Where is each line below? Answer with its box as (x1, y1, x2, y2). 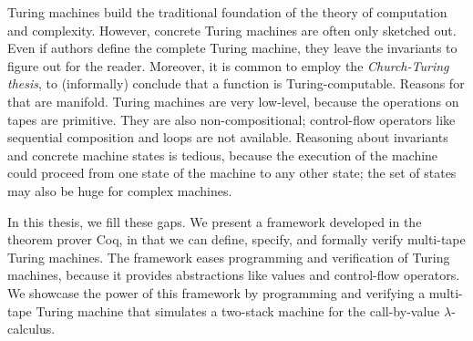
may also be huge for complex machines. (7, 181, 232, 200)
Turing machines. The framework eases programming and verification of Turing (7, 247, 450, 266)
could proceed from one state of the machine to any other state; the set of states (7, 163, 457, 182)
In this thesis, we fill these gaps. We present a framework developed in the (7, 212, 422, 231)
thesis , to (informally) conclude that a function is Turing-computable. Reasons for (7, 74, 465, 93)
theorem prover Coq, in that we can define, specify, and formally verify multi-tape (7, 230, 466, 249)
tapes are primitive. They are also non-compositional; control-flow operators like (7, 109, 456, 129)
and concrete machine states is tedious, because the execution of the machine (7, 145, 438, 164)
